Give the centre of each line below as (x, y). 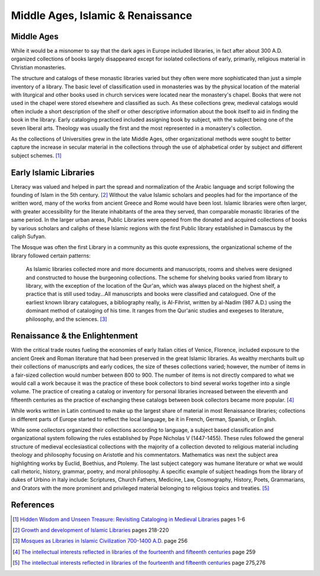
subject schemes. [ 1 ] (36, 155)
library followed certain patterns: (51, 256)
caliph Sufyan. (28, 236)
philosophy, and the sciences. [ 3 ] (66, 319)
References (33, 505)
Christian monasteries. (39, 67)
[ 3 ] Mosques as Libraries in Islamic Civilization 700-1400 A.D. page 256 (100, 541)
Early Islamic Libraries (53, 172)
